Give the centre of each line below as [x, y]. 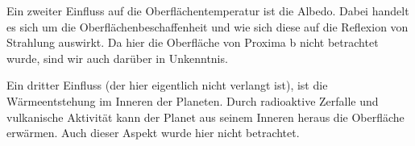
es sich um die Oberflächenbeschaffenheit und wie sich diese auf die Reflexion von [207, 26]
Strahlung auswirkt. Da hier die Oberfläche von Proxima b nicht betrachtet [193, 42]
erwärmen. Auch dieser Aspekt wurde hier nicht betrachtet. [153, 133]
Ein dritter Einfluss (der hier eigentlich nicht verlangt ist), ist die [167, 85]
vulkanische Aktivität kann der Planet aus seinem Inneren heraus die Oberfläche [205, 117]
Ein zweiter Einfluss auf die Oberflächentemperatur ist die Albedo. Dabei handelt [208, 10]
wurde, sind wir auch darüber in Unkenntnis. [117, 58]
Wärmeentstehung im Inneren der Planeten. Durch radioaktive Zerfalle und [193, 100]
